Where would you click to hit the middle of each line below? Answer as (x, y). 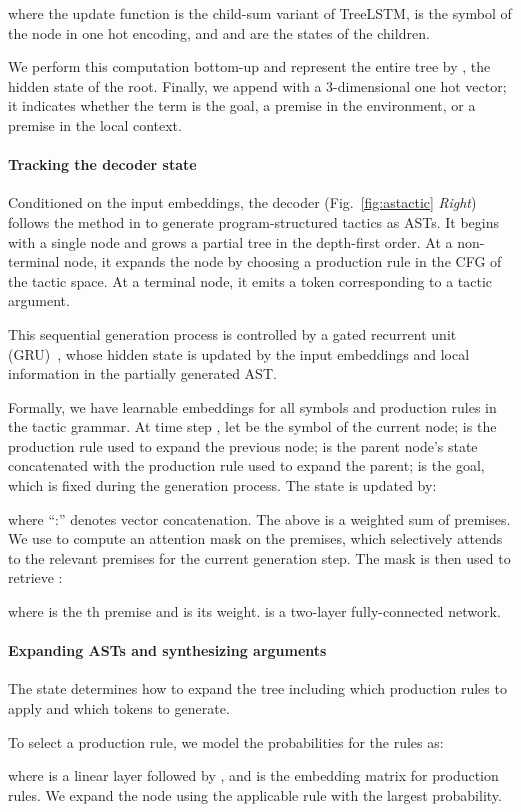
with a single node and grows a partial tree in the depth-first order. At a (230, 241)
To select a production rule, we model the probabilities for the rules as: (226, 741)
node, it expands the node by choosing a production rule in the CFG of (283, 261)
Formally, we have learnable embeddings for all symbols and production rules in (252, 406)
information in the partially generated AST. (142, 373)
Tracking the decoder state (102, 164)
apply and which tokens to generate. (119, 708)
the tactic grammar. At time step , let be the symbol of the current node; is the (252, 426)
